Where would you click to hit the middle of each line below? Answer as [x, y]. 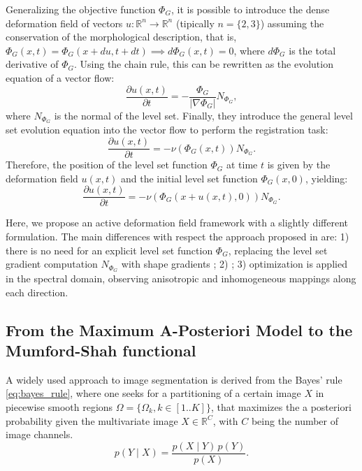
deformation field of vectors [64, 23]
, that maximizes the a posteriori [281, 407]
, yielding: [326, 178]
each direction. [37, 292]
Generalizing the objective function [81, 9]
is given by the [299, 165]
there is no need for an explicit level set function [109, 250]
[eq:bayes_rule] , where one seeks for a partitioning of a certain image [153, 393]
